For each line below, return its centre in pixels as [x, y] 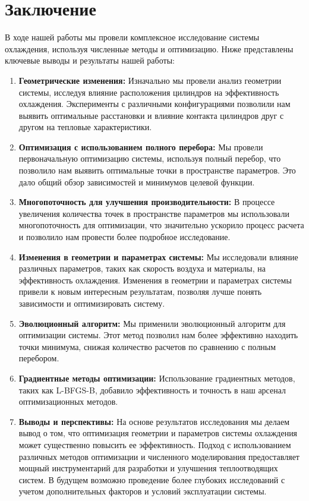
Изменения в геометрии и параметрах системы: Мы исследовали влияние [158, 256]
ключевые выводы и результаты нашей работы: [90, 60]
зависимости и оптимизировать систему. [92, 303]
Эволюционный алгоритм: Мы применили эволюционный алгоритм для [152, 323]
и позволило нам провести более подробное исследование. [124, 237]
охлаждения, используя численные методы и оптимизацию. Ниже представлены [149, 48]
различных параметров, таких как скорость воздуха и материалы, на [142, 268]
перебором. [39, 358]
